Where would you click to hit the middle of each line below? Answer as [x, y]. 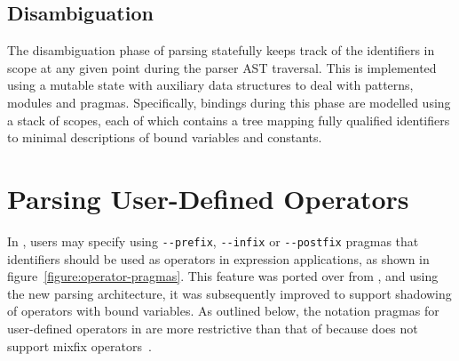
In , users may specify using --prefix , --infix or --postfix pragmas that [213, 241]
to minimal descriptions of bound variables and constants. [165, 137]
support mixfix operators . [79, 345]
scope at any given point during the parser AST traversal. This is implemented [222, 67]
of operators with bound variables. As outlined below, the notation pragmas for [223, 311]
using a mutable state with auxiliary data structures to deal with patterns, [210, 85]
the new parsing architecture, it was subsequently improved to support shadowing [229, 293]
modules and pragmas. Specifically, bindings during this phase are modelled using [229, 102]
